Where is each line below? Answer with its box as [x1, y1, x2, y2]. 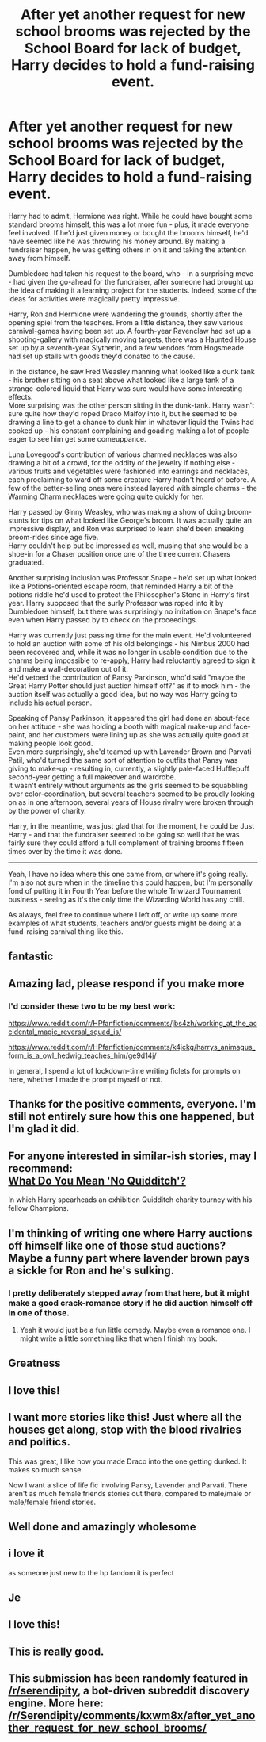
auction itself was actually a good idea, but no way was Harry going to [8, 689, 237, 699]
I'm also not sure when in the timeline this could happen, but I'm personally [8, 878, 253, 887]
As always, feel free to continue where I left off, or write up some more [8, 909, 238, 919]
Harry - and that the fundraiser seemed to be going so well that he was [8, 829, 240, 839]
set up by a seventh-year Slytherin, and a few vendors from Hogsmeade [8, 343, 244, 352]
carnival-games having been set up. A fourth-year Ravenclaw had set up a [8, 326, 252, 335]
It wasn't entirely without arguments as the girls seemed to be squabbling [8, 780, 248, 790]
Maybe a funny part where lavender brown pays [8, 1251, 250, 1265]
